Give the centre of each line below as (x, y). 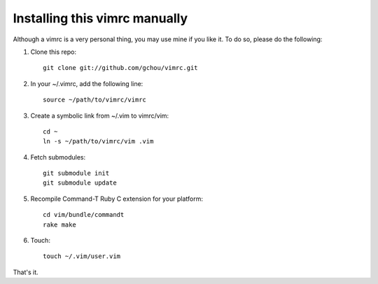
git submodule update (80, 183)
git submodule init (76, 173)
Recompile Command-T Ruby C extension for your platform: (117, 199)
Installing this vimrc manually (100, 18)
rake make (59, 225)
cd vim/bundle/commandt (84, 215)
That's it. (26, 272)
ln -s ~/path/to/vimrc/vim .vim (98, 141)
